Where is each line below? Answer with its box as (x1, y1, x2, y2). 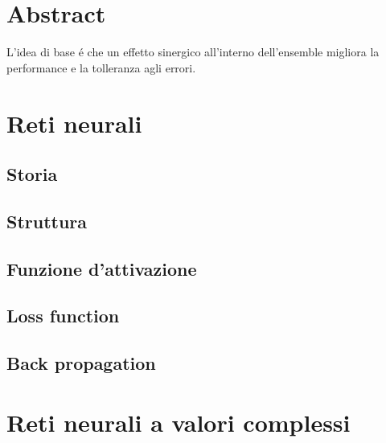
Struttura (6, 208, 88, 233)
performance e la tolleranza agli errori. (6, 59, 196, 76)
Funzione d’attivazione (6, 256, 197, 281)
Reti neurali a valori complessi (6, 405, 351, 438)
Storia (6, 162, 58, 187)
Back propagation (6, 351, 156, 375)
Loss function (6, 303, 120, 328)
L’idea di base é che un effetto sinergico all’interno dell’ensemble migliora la (6, 43, 380, 60)
